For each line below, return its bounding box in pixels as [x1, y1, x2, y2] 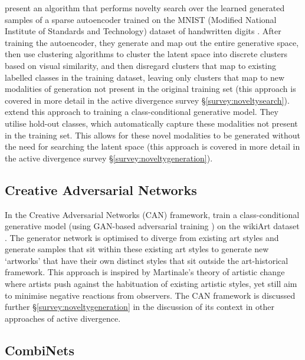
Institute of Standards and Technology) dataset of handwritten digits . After [5, 25, 281, 37]
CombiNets [5, 341, 74, 359]
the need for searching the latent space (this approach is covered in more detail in [5, 140, 300, 153]
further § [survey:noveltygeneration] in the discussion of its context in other [5, 300, 274, 313]
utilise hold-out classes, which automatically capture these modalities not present [5, 117, 298, 129]
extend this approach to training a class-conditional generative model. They [5, 105, 278, 118]
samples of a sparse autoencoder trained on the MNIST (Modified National [5, 13, 277, 25]
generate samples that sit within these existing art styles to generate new [5, 243, 269, 255]
